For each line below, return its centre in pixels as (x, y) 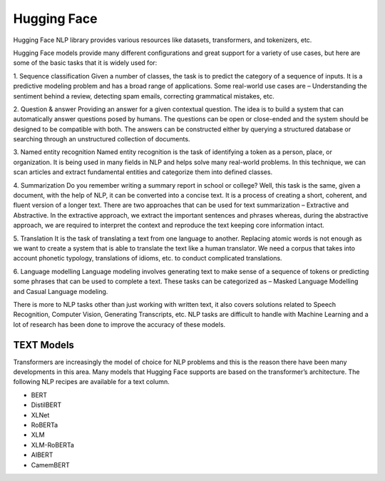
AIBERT (42, 455)
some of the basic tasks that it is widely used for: (85, 63)
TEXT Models (44, 345)
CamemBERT (51, 465)
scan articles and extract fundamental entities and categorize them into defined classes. (143, 172)
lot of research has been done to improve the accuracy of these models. (119, 324)
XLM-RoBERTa (53, 445)
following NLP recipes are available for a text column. (92, 382)
